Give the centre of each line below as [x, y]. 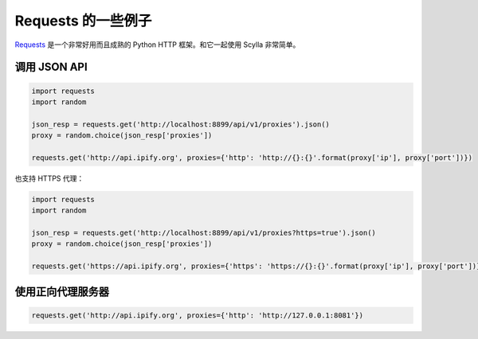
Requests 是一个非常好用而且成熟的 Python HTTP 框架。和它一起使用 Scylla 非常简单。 [157, 45]
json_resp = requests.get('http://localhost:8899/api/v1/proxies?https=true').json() [204, 233]
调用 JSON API [51, 67]
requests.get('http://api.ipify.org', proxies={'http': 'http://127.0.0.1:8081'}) [198, 315]
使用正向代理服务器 [62, 292]
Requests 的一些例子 [83, 21]
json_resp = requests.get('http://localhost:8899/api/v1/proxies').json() [181, 124]
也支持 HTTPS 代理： [49, 178]
